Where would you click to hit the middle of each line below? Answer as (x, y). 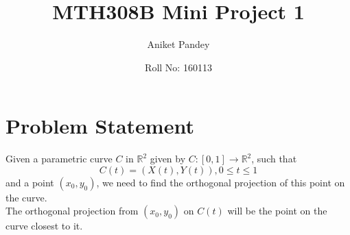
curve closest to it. (44, 226)
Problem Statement (100, 126)
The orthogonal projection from (72, 211)
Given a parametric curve (59, 159)
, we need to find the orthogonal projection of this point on (221, 182)
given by (168, 159)
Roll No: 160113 (178, 67)
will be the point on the (277, 211)
